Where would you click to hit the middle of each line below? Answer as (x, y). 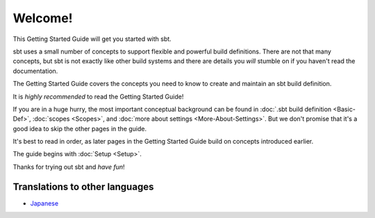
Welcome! (43, 18)
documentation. (35, 71)
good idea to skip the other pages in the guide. (80, 128)
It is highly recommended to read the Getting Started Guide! (98, 97)
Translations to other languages (83, 186)
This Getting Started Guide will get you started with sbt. (92, 39)
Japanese (44, 203)
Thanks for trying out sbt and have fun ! (69, 167)
